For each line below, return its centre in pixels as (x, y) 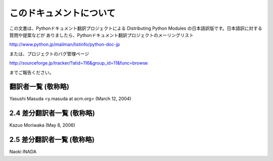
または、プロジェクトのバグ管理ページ (49, 53)
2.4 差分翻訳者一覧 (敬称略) (52, 113)
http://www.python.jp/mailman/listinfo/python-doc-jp (65, 44)
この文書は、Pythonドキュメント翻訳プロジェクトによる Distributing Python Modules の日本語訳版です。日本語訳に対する (136, 28)
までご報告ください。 (32, 72)
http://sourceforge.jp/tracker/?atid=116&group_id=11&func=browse (79, 63)
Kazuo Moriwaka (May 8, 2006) (42, 125)
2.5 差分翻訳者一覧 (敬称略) (52, 140)
